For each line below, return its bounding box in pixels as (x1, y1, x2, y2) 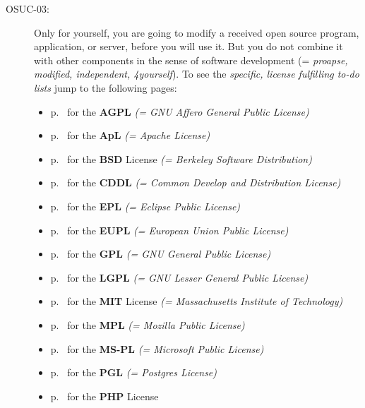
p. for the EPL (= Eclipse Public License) (50, 198, 241, 213)
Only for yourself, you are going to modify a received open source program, (34, 25, 359, 40)
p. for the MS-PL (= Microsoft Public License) (50, 341, 264, 356)
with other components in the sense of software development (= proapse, (34, 52, 348, 67)
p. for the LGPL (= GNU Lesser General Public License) (50, 270, 309, 284)
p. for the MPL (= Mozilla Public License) (50, 317, 245, 332)
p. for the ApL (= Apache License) (50, 128, 210, 143)
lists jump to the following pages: (34, 80, 177, 95)
